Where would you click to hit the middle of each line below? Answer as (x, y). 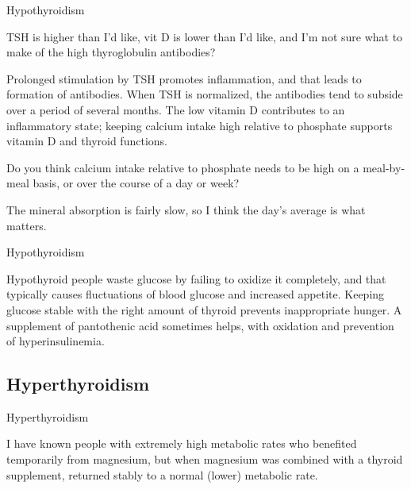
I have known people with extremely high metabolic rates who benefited (182, 443)
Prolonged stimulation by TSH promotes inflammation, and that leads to (184, 78)
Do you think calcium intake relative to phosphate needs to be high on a (183, 167)
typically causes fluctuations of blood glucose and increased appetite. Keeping (196, 294)
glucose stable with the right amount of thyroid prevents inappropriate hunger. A (204, 309)
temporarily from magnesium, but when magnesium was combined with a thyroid (205, 459)
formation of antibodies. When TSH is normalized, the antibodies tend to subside (205, 94)
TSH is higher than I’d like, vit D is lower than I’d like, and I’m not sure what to (205, 36)
